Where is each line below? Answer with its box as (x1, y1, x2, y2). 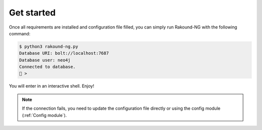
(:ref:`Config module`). (22, 112, 67, 118)
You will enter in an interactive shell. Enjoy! (9, 83, 95, 89)
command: (9, 30, 31, 36)
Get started (9, 7, 56, 18)
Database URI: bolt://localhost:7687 (19, 51, 109, 56)
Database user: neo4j (19, 57, 71, 63)
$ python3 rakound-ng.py (19, 43, 79, 49)
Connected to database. (19, 64, 76, 70)
